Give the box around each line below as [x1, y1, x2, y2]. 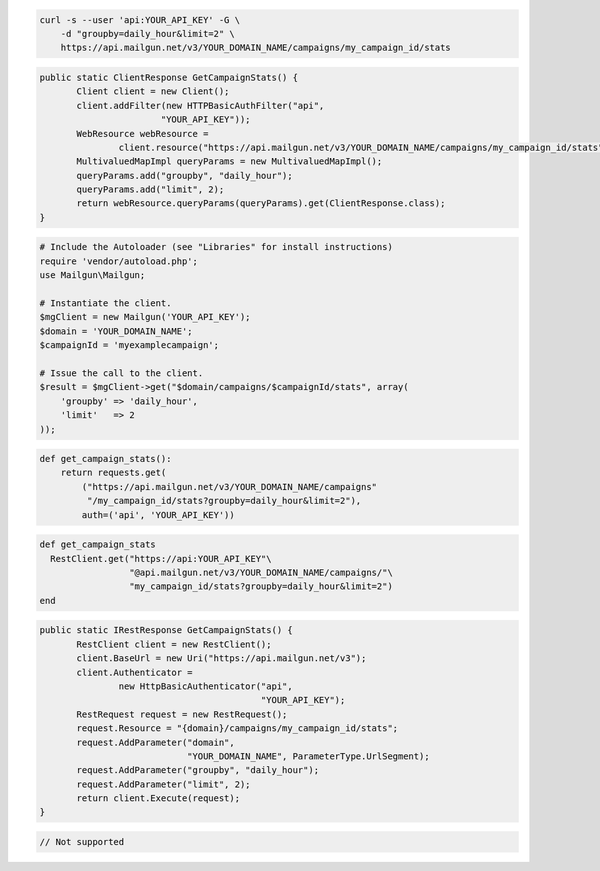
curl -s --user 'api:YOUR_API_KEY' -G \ [39, 14, 240, 25]
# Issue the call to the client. [39, 367, 204, 379]
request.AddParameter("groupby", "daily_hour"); [76, 765, 320, 776]
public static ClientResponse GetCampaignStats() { [39, 71, 299, 83]
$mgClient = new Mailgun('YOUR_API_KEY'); [39, 311, 251, 323]
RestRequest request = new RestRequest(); [76, 708, 288, 720]
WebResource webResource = [76, 128, 209, 139]
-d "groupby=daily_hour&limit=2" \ [60, 28, 235, 39]
